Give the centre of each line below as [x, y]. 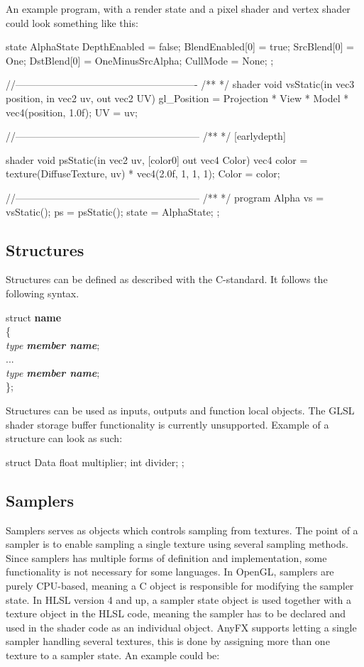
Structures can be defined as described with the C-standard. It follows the [167, 279]
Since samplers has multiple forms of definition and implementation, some [166, 557]
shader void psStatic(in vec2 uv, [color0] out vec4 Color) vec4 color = [157, 159]
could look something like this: [72, 22]
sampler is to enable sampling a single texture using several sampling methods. [177, 544]
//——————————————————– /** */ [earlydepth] [146, 136]
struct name [34, 317]
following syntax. [43, 293]
